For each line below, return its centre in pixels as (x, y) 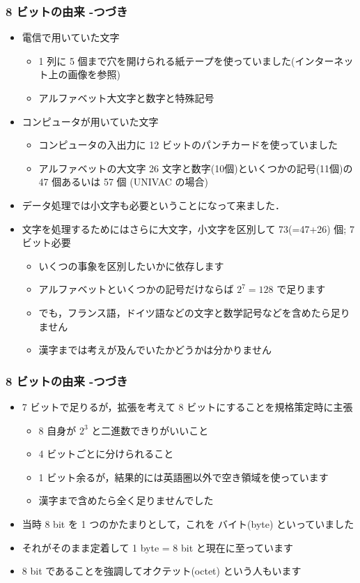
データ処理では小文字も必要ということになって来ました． (154, 205)
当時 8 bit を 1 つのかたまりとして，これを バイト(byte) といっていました (188, 523)
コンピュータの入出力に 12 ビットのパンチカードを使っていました (188, 145)
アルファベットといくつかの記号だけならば (136, 289)
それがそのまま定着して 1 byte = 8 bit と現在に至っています (158, 547)
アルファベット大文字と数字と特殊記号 (126, 98)
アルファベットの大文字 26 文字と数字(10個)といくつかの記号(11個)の (196, 168)
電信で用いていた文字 (71, 37)
